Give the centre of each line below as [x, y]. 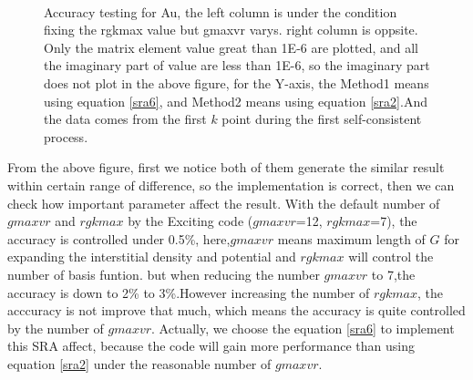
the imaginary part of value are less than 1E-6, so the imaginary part [237, 65]
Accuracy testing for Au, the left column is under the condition [221, 11]
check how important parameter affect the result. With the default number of [224, 203]
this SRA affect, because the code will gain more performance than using [211, 346]
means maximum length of [351, 238]
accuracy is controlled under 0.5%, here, [119, 238]
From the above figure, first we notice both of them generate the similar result [226, 167]
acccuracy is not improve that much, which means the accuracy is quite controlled [236, 310]
